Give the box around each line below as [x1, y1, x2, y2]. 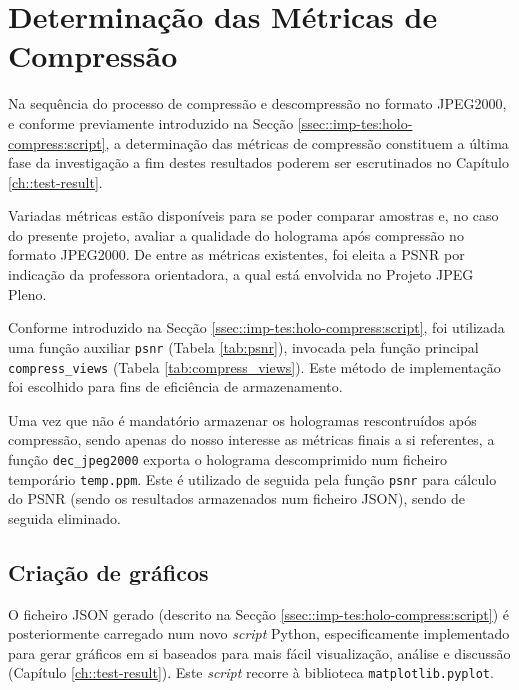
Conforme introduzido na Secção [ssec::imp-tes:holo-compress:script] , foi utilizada [8, 317, 505, 338]
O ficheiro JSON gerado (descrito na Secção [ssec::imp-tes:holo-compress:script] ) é [8, 603, 510, 624]
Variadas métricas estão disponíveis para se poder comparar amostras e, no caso [8, 205, 499, 226]
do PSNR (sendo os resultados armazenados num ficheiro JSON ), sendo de [8, 488, 465, 509]
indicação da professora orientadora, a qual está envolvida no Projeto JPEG [8, 264, 474, 285]
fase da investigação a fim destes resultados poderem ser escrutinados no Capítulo [8, 152, 509, 173]
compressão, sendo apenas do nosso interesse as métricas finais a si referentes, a [8, 429, 495, 450]
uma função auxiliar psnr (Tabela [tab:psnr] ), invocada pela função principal [8, 336, 479, 357]
